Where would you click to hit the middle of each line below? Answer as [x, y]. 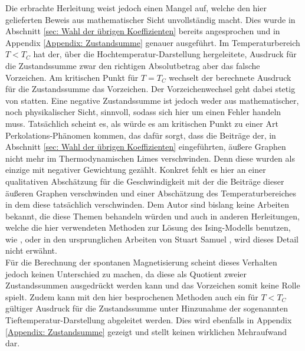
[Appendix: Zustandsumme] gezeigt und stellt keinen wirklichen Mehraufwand [146, 331]
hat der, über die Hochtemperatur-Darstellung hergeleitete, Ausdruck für [165, 54]
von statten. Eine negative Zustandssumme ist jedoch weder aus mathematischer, [152, 100]
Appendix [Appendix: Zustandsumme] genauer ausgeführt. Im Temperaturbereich [153, 42]
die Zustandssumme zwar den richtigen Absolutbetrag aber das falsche [133, 65]
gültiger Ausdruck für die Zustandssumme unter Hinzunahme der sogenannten [147, 308]
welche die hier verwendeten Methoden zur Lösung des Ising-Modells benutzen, [148, 227]
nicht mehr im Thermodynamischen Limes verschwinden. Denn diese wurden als [150, 158]
